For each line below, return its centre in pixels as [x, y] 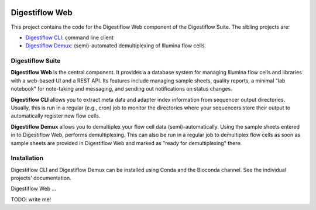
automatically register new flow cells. [56, 116]
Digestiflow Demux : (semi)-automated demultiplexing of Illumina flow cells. [116, 46]
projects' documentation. [41, 178]
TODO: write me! [31, 199]
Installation [27, 158]
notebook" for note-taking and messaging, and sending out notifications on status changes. [121, 89]
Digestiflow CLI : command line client [70, 37]
